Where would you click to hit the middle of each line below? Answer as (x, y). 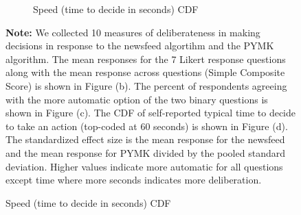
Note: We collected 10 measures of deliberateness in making (133, 32)
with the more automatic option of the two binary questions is (137, 99)
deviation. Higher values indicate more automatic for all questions (144, 166)
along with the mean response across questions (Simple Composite (145, 72)
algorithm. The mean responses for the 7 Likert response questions (146, 59)
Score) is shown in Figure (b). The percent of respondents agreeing (146, 85)
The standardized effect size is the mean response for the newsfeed (145, 139)
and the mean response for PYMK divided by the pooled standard (145, 152)
